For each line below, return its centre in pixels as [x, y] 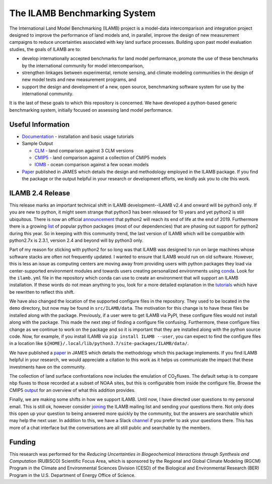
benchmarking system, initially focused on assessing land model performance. [91, 110]
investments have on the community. [47, 367]
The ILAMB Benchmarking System [83, 13]
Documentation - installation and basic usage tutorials [78, 136]
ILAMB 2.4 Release [40, 193]
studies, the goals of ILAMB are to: [45, 49]
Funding [23, 442]
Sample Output [38, 144]
